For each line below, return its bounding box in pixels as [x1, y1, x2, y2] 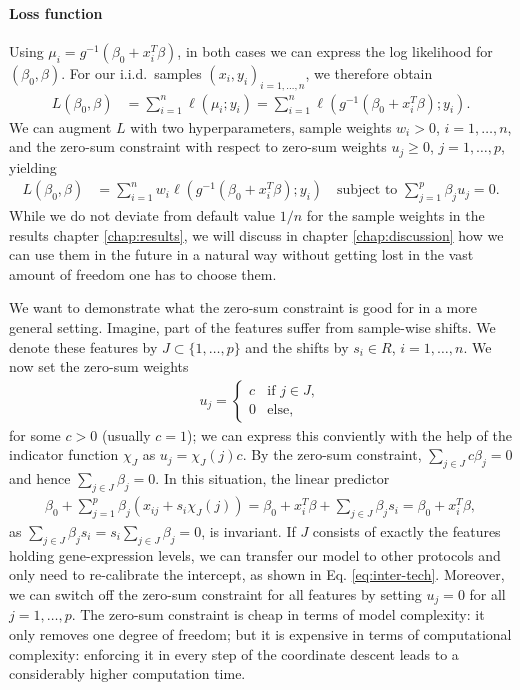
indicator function [9, 444, 119, 465]
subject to [337, 183, 398, 198]
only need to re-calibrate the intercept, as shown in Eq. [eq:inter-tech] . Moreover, [9, 564, 505, 585]
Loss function [9, 2, 103, 23]
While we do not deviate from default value [9, 205, 276, 226]
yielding [9, 156, 57, 177]
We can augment [9, 116, 112, 137]
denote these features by [9, 336, 158, 357]
